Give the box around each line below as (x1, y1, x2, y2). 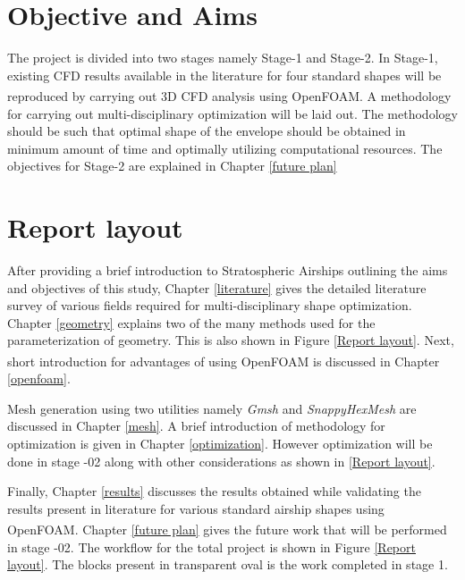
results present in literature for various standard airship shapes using (7, 499, 385, 517)
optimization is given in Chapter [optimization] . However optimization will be (7, 434, 433, 453)
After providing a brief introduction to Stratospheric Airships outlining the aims (7, 261, 448, 280)
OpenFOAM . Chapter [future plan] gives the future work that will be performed (7, 520, 447, 539)
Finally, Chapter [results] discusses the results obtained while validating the (7, 482, 421, 500)
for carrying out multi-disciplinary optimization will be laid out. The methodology (7, 104, 458, 122)
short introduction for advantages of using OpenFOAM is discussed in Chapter (7, 351, 440, 370)
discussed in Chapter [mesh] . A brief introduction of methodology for (7, 416, 385, 435)
